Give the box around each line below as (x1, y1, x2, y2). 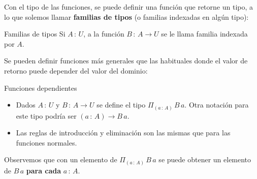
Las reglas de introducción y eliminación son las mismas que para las (16, 127, 231, 138)
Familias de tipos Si (4, 28, 66, 39)
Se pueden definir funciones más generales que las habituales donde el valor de (4, 55, 248, 66)
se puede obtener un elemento (158, 154, 251, 165)
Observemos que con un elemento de (4, 154, 117, 165)
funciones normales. (16, 137, 77, 148)
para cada (26, 165, 61, 175)
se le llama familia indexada (161, 28, 248, 39)
